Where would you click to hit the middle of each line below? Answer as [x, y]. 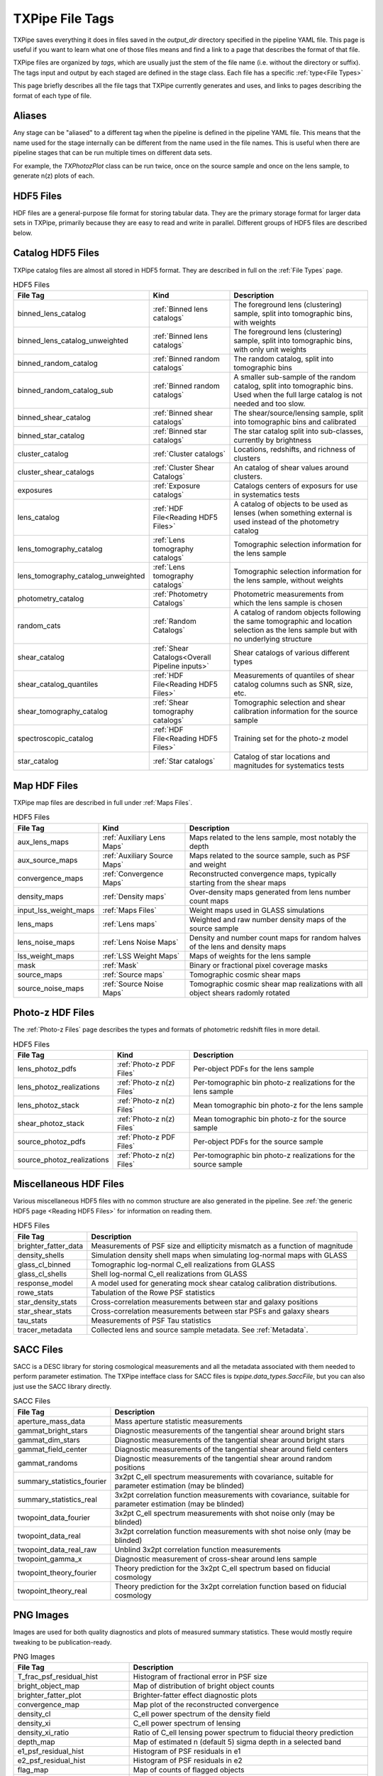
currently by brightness [273, 440]
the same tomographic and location [293, 622]
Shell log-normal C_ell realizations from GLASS [169, 1274]
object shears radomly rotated [239, 992]
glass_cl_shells [42, 1274]
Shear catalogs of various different [292, 653]
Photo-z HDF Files [54, 1013]
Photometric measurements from [289, 595]
